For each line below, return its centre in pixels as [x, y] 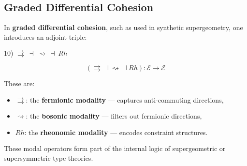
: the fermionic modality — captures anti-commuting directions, [125, 99]
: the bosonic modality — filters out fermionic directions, [114, 116]
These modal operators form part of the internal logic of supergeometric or [115, 148]
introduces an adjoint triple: [45, 37]
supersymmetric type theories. [49, 158]
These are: [19, 83]
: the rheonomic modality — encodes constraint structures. [116, 132]
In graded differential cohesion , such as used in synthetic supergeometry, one [123, 27]
